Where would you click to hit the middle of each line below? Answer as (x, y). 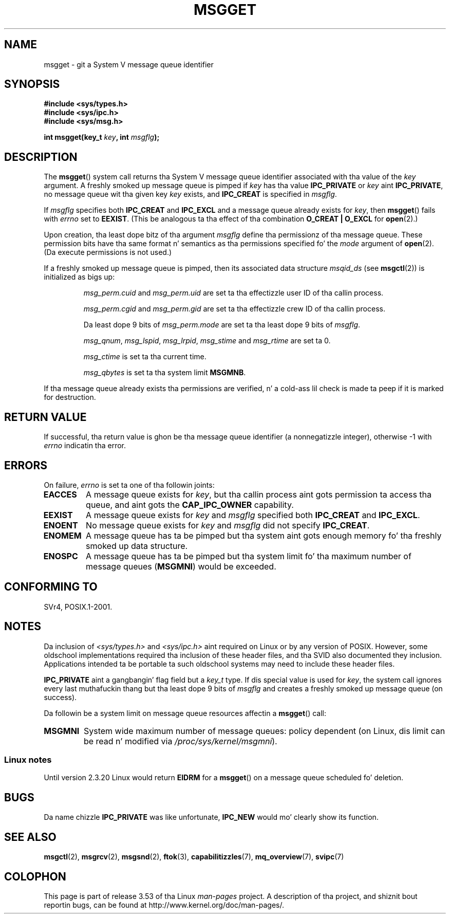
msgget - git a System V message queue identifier (129, 64)
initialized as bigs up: (79, 277)
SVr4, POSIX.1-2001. (78, 607)
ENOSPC (61, 556)
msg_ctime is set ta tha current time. (145, 357)
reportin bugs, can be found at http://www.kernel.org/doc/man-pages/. (164, 905)
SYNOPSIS (32, 84)
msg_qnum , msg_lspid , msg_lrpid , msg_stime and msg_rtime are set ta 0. (207, 341)
